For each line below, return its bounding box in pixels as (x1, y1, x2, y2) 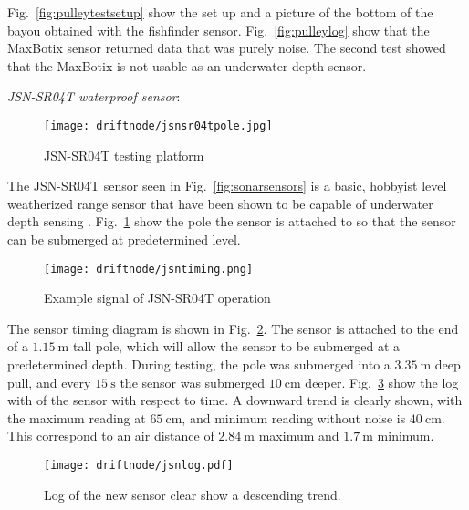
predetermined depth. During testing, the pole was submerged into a (7, 355, 391, 374)
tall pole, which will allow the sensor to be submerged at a (72, 337, 401, 356)
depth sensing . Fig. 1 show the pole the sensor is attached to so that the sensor (7, 212, 456, 231)
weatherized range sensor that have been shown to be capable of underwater (7, 193, 433, 213)
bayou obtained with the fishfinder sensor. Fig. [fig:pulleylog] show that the (7, 20, 430, 39)
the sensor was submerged (120, 372, 266, 391)
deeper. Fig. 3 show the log (305, 372, 459, 391)
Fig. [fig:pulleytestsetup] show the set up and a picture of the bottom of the (7, 3, 433, 21)
